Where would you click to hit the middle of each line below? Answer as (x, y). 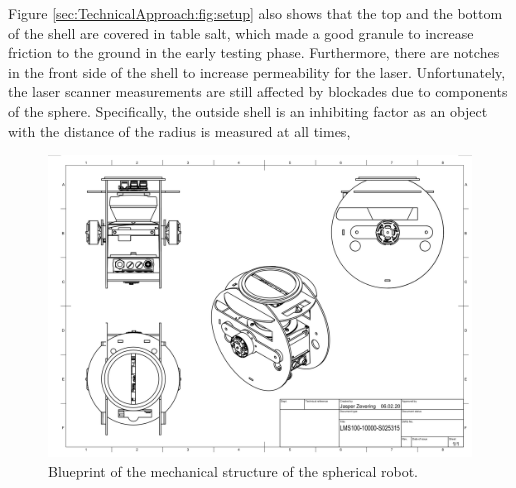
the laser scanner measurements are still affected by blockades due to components (258, 91)
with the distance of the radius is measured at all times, (179, 130)
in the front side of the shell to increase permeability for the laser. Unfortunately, (257, 71)
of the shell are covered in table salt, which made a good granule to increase (241, 32)
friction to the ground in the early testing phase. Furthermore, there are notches (254, 52)
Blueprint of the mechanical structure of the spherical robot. (233, 471)
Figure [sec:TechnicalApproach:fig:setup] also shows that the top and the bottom (255, 13)
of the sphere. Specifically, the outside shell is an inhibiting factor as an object (248, 110)
